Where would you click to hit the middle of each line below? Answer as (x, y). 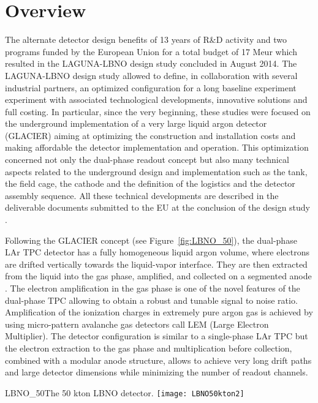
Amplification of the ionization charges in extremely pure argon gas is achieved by (159, 312)
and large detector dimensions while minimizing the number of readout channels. (157, 372)
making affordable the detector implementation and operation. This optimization (157, 147)
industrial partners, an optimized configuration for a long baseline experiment (151, 87)
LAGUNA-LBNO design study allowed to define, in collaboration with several (151, 75)
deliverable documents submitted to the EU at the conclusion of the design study (158, 207)
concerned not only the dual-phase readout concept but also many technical (147, 160)
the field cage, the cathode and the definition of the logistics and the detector (150, 183)
